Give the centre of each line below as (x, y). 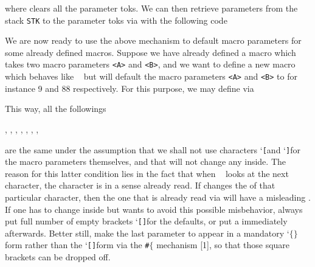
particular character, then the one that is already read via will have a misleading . (158, 197)
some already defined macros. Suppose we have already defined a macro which (151, 52)
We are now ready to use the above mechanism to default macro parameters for (153, 40)
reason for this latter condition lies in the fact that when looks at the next (147, 173)
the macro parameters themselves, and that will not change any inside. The (145, 161)
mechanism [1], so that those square (223, 245)
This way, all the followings (56, 109)
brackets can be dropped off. (58, 257)
